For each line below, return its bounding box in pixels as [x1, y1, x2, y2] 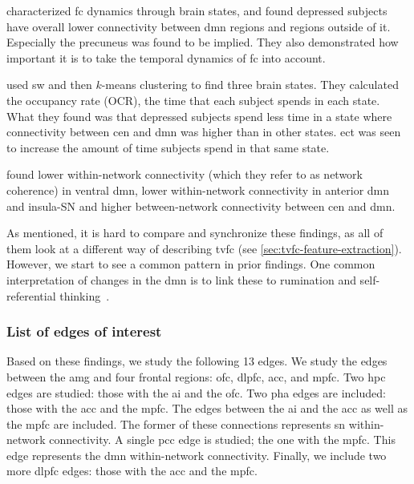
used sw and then [6, 76, 92, 93]
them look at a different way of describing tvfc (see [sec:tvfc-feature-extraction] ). [6, 240, 402, 256]
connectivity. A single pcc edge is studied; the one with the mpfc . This [49, 431, 396, 448]
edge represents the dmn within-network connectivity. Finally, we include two [6, 446, 387, 463]
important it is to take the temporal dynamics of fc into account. [6, 49, 326, 66]
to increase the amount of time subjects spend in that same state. [6, 139, 330, 155]
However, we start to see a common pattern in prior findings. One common [6, 256, 375, 272]
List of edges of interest [6, 321, 162, 341]
